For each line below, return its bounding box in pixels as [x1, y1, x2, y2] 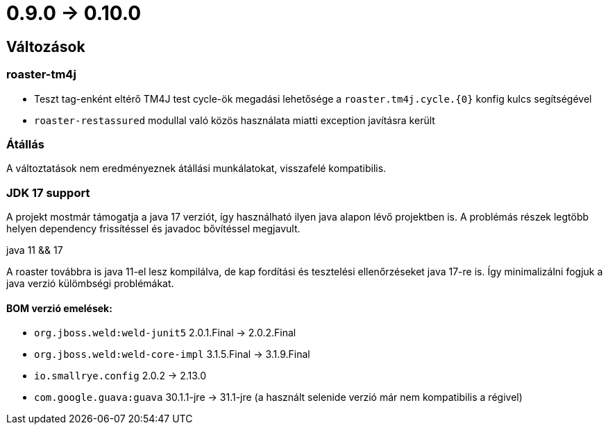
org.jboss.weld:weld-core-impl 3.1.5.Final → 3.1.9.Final [34, 348, 310, 361]
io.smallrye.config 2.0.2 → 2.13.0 [34, 370, 207, 382]
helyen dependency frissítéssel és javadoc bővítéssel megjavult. [6, 223, 301, 235]
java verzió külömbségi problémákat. [6, 277, 174, 290]
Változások [6, 37, 85, 55]
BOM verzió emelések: [6, 302, 112, 314]
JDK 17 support [6, 185, 90, 200]
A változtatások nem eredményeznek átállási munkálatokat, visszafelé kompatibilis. [6, 162, 387, 175]
